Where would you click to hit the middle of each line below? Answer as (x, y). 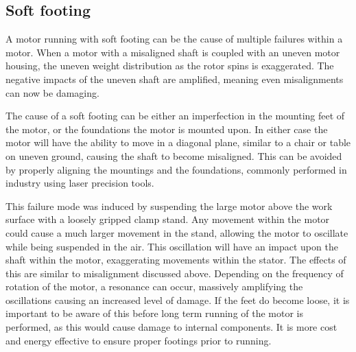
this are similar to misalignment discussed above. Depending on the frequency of (175, 273)
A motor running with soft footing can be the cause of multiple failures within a (174, 39)
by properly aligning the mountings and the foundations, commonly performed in (176, 169)
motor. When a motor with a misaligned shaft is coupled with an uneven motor (173, 52)
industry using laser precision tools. (80, 183)
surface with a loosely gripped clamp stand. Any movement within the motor (168, 219)
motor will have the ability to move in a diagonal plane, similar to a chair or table (178, 142)
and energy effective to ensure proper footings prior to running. (139, 340)
